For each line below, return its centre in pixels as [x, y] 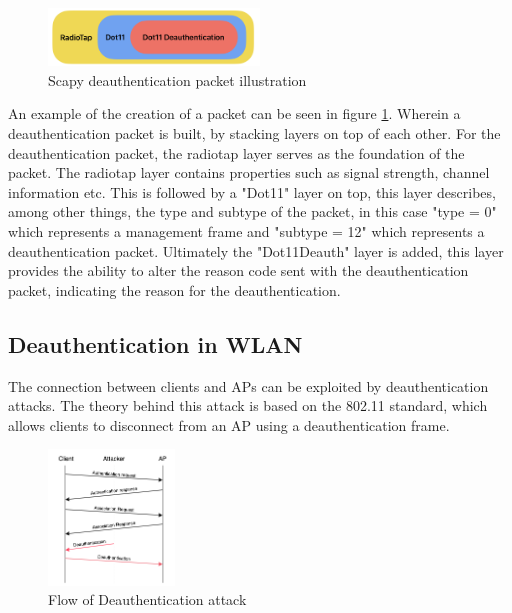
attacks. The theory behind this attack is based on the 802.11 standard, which [248, 405]
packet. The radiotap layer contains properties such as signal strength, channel [249, 172]
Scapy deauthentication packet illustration [177, 79]
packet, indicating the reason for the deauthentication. [174, 289]
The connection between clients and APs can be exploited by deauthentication [248, 385]
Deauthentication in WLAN [155, 343]
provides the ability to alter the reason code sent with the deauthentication [238, 270]
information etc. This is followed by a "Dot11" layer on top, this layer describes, [252, 191]
